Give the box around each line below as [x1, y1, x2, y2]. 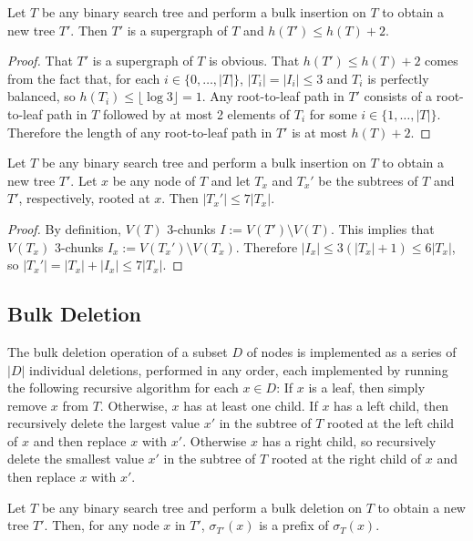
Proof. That [7, 51, 73, 70]
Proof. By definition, [7, 219, 121, 238]
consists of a [364, 87, 433, 106]
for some [309, 104, 357, 123]
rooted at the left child [327, 413, 454, 433]
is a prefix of [259, 515, 329, 535]
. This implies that [330, 219, 435, 238]
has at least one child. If [183, 395, 318, 414]
